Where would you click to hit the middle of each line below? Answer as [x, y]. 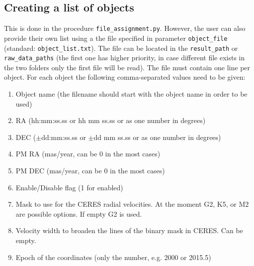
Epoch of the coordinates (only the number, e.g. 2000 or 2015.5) [113, 257]
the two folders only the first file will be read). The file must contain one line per [127, 67]
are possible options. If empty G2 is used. [79, 213]
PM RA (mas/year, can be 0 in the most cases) [88, 154]
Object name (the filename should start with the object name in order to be [131, 94]
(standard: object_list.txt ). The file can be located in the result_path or [121, 48]
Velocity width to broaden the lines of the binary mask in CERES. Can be [129, 230]
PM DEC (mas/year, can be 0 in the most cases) [90, 170]
